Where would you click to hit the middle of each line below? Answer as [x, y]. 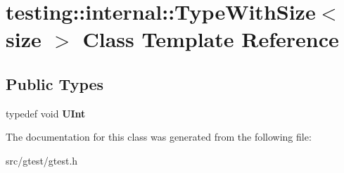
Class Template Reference [211, 39]
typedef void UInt [46, 113]
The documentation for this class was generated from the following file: [159, 137]
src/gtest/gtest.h [42, 160]
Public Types [55, 83]
